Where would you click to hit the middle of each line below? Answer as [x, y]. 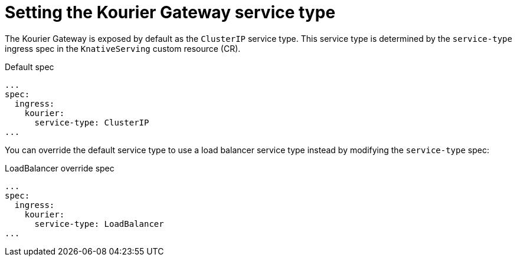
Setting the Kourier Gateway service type [170, 12]
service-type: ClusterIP [92, 122]
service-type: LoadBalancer [99, 224]
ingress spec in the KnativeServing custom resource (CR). [123, 48]
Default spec [30, 67]
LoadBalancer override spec [60, 168]
